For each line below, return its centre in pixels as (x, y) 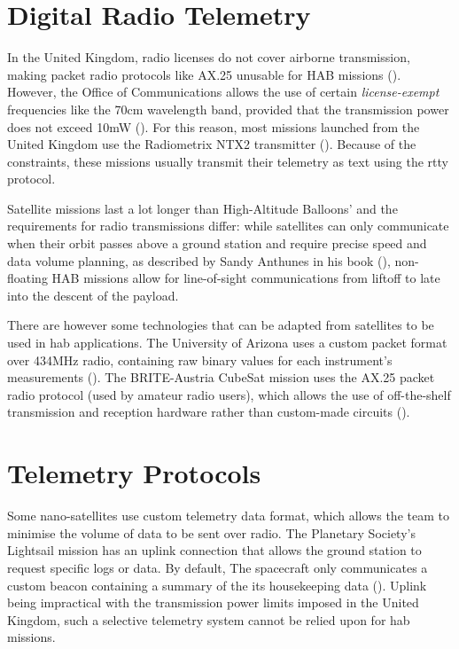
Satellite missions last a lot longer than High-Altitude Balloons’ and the (202, 208)
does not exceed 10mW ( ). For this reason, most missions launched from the (214, 126)
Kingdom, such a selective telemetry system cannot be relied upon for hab (209, 619)
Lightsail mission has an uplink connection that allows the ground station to (214, 550)
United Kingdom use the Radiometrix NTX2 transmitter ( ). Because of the (212, 144)
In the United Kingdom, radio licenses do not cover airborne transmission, (209, 57)
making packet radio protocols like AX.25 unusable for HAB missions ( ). (204, 74)
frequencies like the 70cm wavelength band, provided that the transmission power (228, 109)
